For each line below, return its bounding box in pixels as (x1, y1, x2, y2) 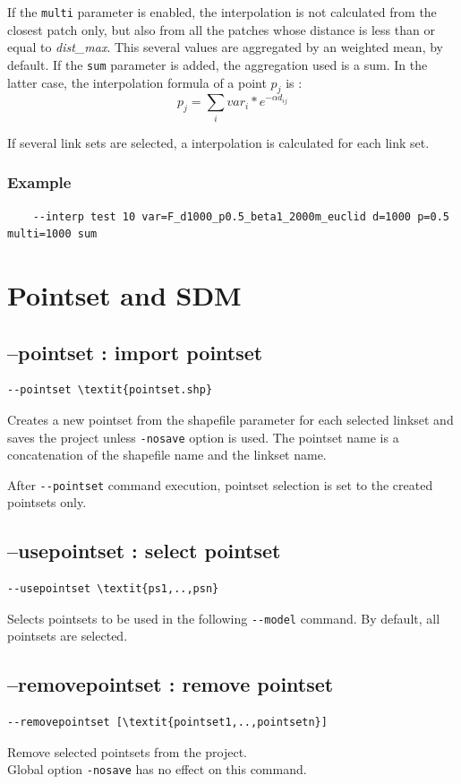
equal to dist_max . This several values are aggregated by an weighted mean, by (7, 38, 443, 56)
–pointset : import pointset (7, 338, 263, 366)
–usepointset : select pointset (7, 537, 281, 564)
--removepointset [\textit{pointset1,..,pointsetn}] (7, 716, 328, 729)
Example (7, 171, 72, 194)
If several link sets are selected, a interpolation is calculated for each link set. (7, 133, 430, 151)
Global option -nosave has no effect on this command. (7, 760, 307, 779)
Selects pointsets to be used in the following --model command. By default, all (7, 608, 440, 627)
